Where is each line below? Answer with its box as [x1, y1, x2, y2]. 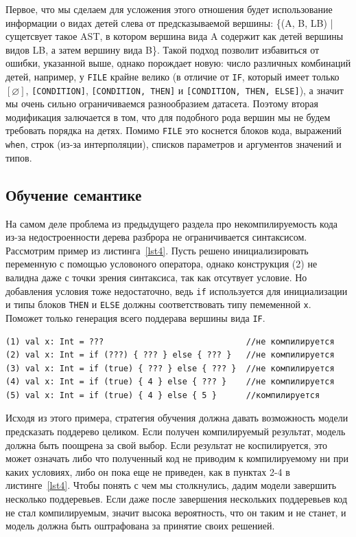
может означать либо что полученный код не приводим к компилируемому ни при [5, 451, 348, 465]
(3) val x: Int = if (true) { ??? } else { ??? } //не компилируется [5, 363, 335, 373]
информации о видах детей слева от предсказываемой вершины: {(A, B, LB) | [5, 15, 333, 30]
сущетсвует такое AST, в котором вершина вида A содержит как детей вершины [5, 29, 344, 43]
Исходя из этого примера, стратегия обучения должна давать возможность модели [5, 410, 348, 425]
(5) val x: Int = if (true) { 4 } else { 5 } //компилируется [5, 390, 320, 400]
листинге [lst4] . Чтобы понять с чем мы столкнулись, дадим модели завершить [5, 478, 337, 492]
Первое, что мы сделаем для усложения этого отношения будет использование [5, 2, 333, 16]
